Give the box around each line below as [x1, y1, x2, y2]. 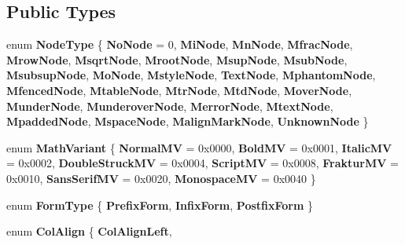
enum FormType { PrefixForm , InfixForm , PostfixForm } [6, 196, 314, 213]
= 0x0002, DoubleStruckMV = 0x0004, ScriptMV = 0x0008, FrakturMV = [6, 155, 399, 171]
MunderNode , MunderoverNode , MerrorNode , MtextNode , [6, 97, 333, 114]
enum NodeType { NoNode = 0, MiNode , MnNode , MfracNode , [6, 36, 353, 53]
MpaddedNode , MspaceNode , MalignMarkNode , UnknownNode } [6, 113, 369, 130]
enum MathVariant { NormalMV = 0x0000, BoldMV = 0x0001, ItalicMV [6, 139, 392, 155]
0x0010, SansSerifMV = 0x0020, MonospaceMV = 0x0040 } [6, 170, 316, 186]
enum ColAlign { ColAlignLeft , [6, 223, 172, 240]
